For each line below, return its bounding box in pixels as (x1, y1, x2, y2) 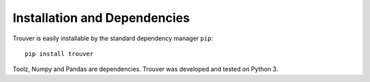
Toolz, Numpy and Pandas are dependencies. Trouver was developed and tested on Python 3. (12, 65, 279, 73)
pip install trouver (25, 50, 94, 57)
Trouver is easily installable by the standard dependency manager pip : (12, 34, 214, 42)
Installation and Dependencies (12, 10, 190, 25)
